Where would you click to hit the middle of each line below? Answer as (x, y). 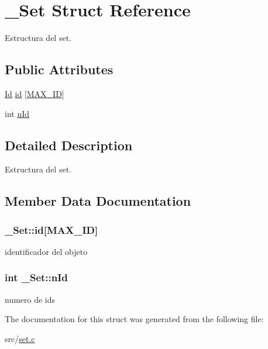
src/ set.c (20, 338)
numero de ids (30, 299)
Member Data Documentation (98, 201)
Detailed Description (69, 145)
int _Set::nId (36, 277)
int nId (17, 113)
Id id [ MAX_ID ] (35, 93)
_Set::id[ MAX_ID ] (51, 229)
